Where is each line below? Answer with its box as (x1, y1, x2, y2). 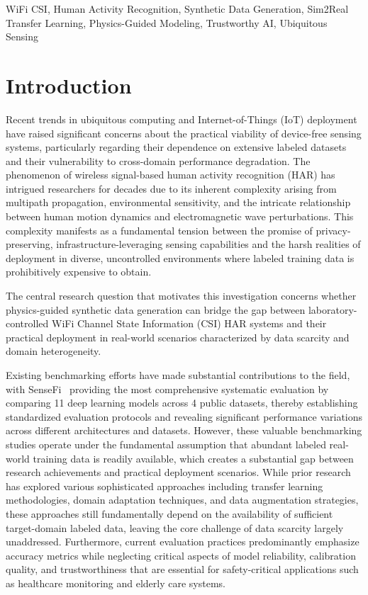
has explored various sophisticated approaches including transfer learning (6, 478, 323, 493)
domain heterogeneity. (6, 344, 101, 358)
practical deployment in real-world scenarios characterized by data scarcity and (6, 329, 350, 344)
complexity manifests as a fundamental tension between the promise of (6, 222, 313, 237)
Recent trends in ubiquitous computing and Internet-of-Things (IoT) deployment (6, 111, 357, 126)
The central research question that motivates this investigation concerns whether (6, 288, 357, 303)
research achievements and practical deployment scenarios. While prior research (6, 465, 351, 480)
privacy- (316, 222, 351, 237)
